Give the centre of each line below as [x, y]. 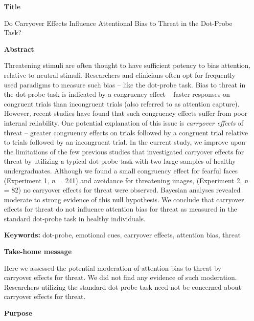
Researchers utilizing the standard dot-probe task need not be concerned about [123, 287]
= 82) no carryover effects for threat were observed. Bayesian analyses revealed [122, 190]
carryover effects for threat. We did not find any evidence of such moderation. [120, 277]
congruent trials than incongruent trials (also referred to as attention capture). [122, 103]
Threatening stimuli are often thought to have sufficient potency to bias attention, [127, 65]
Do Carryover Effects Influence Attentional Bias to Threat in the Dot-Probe [118, 23]
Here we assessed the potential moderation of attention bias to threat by [113, 267]
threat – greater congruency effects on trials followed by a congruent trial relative [126, 132]
